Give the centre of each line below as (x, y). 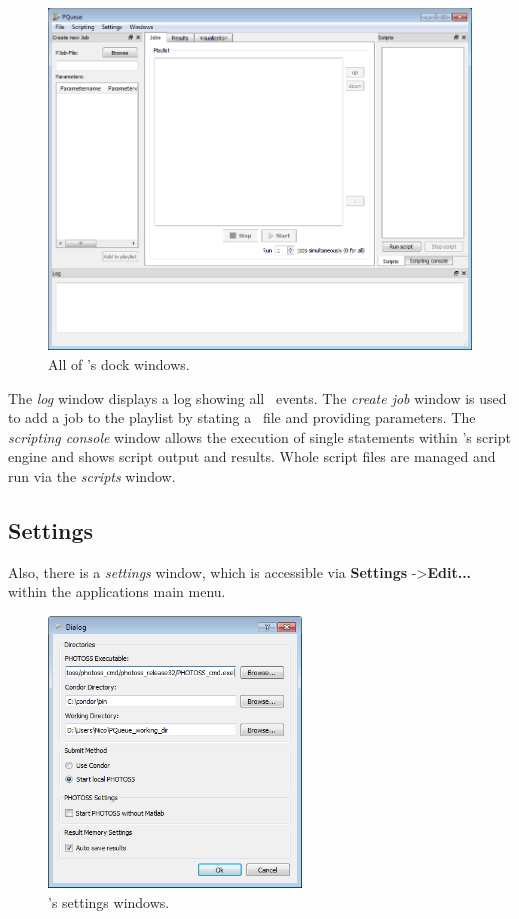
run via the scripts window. (92, 476)
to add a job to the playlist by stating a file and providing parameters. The (242, 417)
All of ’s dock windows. (119, 364)
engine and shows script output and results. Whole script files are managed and (252, 456)
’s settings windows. (109, 901)
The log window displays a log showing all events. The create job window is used (257, 397)
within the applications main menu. (117, 591)
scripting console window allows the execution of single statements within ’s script (259, 436)
